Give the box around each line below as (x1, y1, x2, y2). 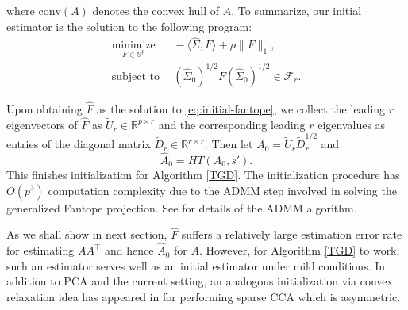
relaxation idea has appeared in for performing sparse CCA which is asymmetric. (6, 288, 401, 304)
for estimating (6, 242, 75, 258)
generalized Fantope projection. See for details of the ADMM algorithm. (6, 199, 357, 216)
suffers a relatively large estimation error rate (181, 226, 402, 243)
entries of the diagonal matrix (6, 136, 151, 152)
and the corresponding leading (158, 116, 306, 132)
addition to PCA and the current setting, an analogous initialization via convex (6, 273, 393, 289)
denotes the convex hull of (92, 2, 220, 18)
